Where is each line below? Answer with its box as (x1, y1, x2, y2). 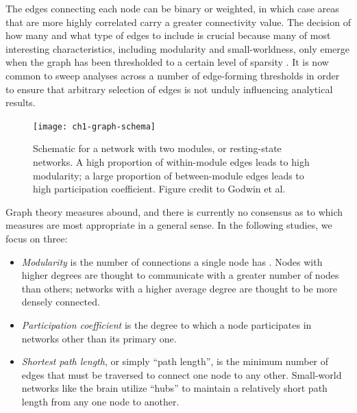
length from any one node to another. (21, 394, 180, 408)
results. (5, 95, 36, 110)
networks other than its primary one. (21, 331, 177, 345)
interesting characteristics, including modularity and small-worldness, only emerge (5, 41, 349, 55)
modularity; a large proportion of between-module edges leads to (33, 168, 304, 182)
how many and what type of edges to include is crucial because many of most (5, 28, 331, 42)
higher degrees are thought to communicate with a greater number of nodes (21, 268, 339, 282)
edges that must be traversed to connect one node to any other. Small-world (21, 367, 342, 381)
